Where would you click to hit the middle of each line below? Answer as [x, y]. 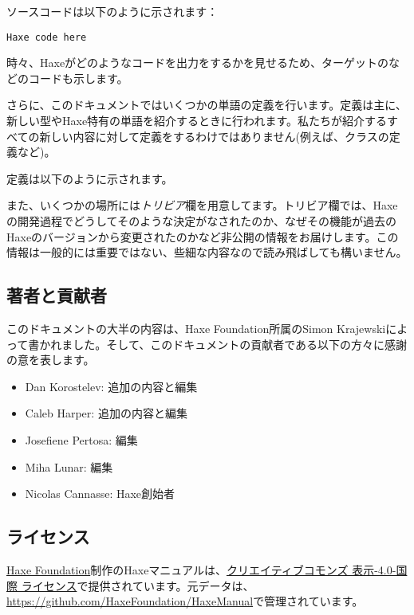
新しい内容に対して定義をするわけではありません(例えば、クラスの [214, 136]
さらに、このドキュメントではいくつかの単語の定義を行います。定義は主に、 [207, 105]
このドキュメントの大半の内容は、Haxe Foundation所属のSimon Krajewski [196, 328]
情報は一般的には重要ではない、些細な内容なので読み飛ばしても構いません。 [207, 252]
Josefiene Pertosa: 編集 [81, 439]
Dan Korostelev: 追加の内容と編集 [111, 386]
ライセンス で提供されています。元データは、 [138, 585]
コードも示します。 [78, 78]
